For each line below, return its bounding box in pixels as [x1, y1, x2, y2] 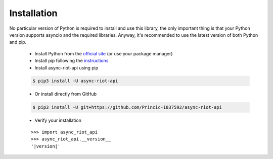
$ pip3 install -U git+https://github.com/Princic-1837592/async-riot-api [32, 105, 222, 110]
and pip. [9, 39, 27, 45]
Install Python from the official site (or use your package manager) [34, 50, 173, 56]
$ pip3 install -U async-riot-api [32, 78, 118, 84]
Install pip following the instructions [34, 58, 109, 64]
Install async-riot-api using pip [34, 64, 99, 70]
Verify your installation [34, 117, 82, 123]
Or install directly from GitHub [34, 91, 97, 97]
